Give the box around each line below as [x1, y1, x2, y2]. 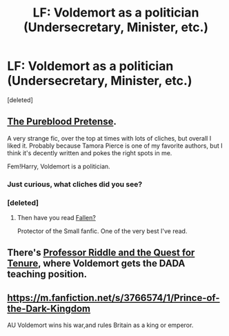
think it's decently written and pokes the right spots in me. [7, 148, 172, 157]
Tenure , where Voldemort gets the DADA [7, 257, 186, 270]
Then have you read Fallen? [17, 213, 97, 221]
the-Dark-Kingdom [7, 302, 91, 315]
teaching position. [7, 268, 88, 280]
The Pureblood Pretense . [7, 116, 117, 128]
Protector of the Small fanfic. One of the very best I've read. [17, 226, 188, 235]
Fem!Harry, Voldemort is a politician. [7, 162, 110, 170]
